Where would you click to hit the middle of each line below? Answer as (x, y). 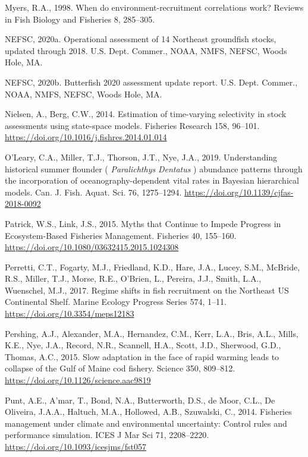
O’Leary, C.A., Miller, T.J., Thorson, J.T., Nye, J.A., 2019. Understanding (141, 157)
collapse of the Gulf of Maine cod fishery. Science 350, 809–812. (120, 368)
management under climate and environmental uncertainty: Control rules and (146, 423)
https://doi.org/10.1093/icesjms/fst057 (76, 446)
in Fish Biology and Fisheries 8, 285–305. (80, 19)
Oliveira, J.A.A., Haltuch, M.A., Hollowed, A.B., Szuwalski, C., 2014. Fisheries (148, 412)
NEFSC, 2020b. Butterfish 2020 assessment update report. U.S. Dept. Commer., (151, 82)
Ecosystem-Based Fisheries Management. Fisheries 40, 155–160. (121, 235)
